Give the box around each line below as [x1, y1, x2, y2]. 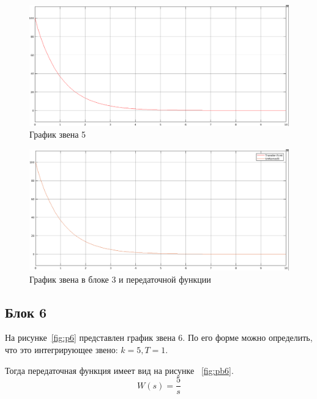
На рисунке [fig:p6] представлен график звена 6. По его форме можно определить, [5, 331, 313, 344]
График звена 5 [29, 128, 86, 141]
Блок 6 [5, 302, 47, 321]
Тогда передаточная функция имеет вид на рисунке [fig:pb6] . [5, 364, 234, 376]
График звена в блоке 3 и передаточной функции [29, 272, 211, 285]
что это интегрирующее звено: [5, 343, 118, 356]
